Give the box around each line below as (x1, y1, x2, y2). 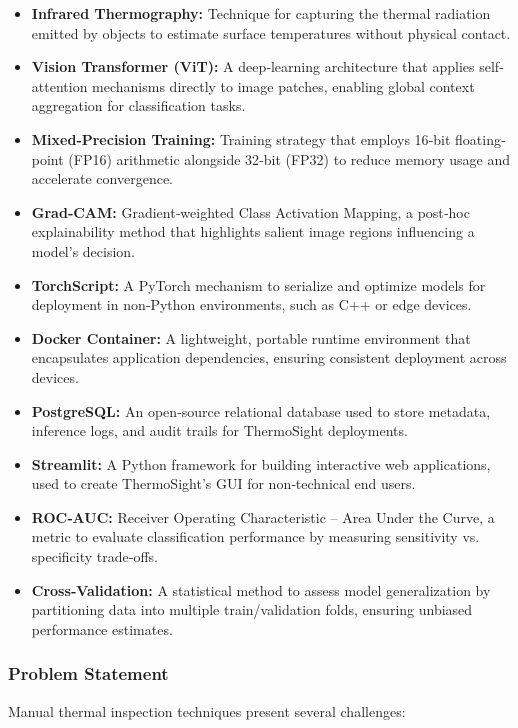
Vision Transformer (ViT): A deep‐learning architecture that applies (31, 56, 475, 77)
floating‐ (455, 128, 506, 149)
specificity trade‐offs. (31, 546, 158, 567)
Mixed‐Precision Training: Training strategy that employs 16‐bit (31, 128, 451, 149)
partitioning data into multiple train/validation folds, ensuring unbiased (31, 599, 473, 620)
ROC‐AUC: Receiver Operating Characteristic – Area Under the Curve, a (31, 506, 495, 527)
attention (31, 75, 88, 96)
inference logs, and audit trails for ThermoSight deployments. (31, 420, 408, 441)
